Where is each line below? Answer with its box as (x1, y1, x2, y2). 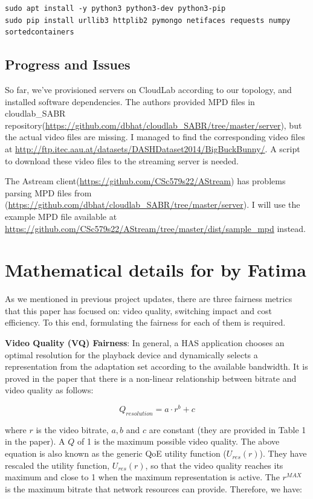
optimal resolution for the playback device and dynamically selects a (5, 348, 258, 361)
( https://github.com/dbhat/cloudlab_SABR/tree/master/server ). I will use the (5, 198, 300, 211)
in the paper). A (5, 435, 65, 448)
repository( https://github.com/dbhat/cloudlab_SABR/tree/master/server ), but (5, 118, 302, 131)
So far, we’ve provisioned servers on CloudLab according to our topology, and (5, 83, 292, 95)
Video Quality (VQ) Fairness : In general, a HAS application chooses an (5, 336, 285, 349)
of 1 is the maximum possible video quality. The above (77, 435, 280, 448)
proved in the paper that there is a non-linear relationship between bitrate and (5, 372, 297, 384)
